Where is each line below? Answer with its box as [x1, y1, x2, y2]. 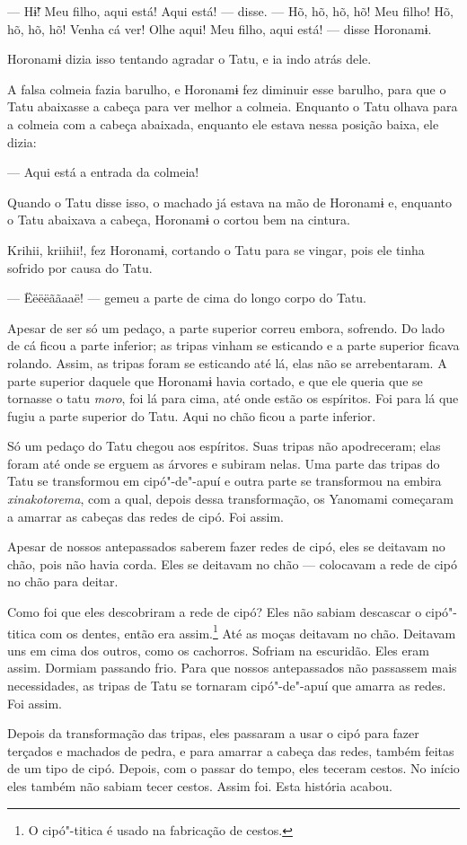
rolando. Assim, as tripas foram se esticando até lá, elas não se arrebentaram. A [7, 353, 447, 372]
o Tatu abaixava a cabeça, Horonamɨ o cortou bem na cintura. [7, 210, 351, 229]
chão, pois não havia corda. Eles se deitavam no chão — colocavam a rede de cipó [7, 554, 457, 573]
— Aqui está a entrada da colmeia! [7, 163, 199, 181]
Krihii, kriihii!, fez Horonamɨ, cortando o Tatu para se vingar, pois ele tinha [7, 240, 425, 259]
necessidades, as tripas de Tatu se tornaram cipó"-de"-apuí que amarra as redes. [7, 676, 446, 695]
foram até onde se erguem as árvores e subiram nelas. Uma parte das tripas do [7, 453, 440, 472]
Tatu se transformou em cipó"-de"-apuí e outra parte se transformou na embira [7, 471, 442, 490]
